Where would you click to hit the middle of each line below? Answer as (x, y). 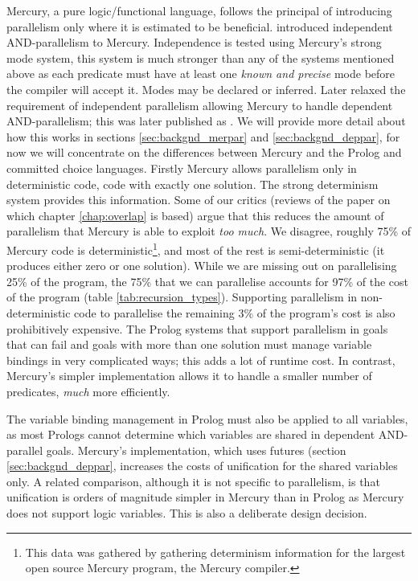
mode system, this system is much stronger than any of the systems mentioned (201, 57)
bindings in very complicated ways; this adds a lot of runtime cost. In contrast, (201, 360)
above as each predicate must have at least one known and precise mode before (201, 74)
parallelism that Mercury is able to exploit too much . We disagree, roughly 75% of (209, 231)
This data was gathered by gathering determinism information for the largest (215, 552)
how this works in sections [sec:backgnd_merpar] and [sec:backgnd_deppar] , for (203, 136)
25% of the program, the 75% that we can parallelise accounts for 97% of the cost (208, 281)
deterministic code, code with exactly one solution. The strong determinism (193, 184)
